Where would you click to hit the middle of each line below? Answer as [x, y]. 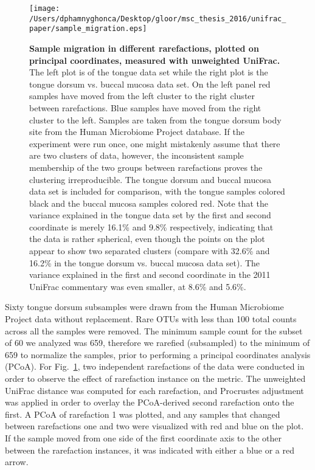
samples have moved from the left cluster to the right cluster [142, 96]
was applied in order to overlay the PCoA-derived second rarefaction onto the [150, 402]
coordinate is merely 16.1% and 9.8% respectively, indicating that [151, 226]
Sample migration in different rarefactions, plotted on [144, 48]
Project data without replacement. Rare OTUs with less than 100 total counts [151, 319]
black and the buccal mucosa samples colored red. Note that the [149, 203]
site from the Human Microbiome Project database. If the [137, 132]
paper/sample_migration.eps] [88, 29]
